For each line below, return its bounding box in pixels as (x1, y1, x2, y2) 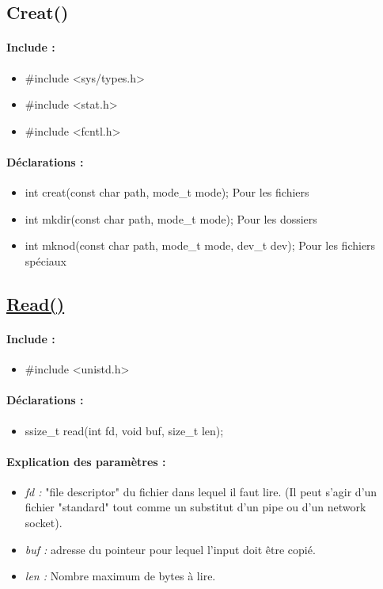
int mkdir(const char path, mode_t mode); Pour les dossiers (25, 210, 317, 227)
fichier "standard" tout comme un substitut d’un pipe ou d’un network (25, 499, 366, 515)
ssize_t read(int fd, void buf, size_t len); (25, 422, 224, 438)
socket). (25, 514, 63, 531)
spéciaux (25, 252, 66, 269)
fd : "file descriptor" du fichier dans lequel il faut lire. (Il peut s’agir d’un (25, 483, 377, 499)
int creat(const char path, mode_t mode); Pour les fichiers (25, 184, 309, 201)
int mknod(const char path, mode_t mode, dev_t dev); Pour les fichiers (25, 237, 376, 254)
